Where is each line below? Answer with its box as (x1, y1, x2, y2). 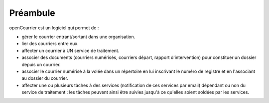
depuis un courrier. (21, 61, 61, 67)
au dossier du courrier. (21, 75, 68, 81)
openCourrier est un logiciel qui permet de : (9, 25, 99, 31)
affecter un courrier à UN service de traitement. (21, 48, 120, 53)
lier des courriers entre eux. (21, 41, 79, 47)
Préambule (9, 7, 55, 18)
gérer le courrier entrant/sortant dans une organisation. (21, 34, 135, 40)
